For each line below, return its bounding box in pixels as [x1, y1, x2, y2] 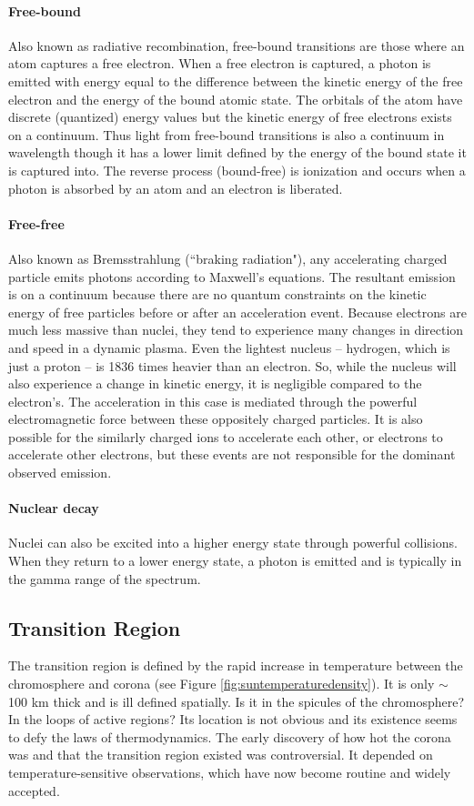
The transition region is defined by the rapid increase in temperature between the [8, 656, 463, 675]
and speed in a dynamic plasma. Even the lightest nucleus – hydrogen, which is [8, 338, 450, 357]
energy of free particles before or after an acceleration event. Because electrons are [8, 302, 467, 321]
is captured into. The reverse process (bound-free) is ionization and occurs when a [8, 160, 466, 179]
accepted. [8, 781, 60, 800]
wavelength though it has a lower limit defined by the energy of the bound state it [8, 143, 467, 162]
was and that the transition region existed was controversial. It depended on [8, 745, 433, 764]
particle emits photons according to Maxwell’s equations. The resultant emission [8, 267, 456, 286]
